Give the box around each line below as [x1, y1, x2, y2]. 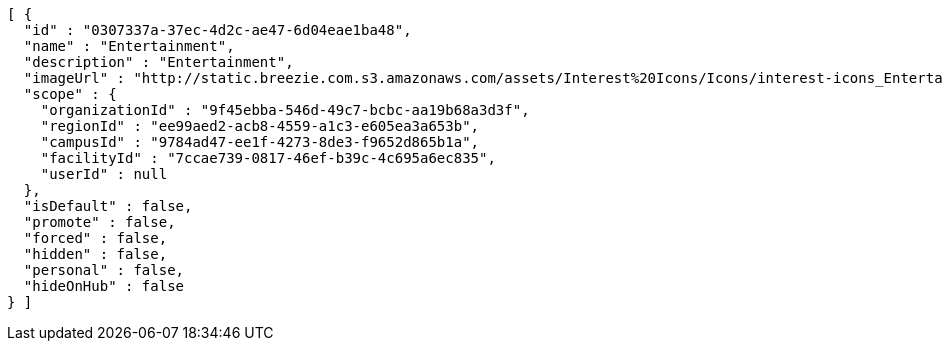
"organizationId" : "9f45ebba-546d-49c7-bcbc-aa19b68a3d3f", [40, 102, 530, 118]
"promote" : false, [23, 214, 176, 230]
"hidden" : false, [23, 246, 168, 262]
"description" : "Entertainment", [23, 54, 294, 70]
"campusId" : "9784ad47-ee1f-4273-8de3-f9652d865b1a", [40, 134, 480, 150]
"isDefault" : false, [23, 198, 193, 214]
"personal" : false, [23, 262, 185, 278]
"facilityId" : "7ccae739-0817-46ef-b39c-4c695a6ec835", [40, 150, 496, 166]
